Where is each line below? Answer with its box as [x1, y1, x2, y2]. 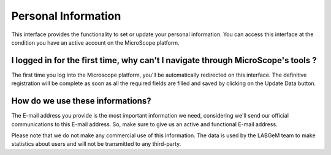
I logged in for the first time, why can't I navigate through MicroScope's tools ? [11, 55, 317, 66]
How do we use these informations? [11, 96, 151, 107]
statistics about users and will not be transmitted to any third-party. [11, 140, 181, 148]
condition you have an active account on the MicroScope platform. [11, 39, 180, 46]
